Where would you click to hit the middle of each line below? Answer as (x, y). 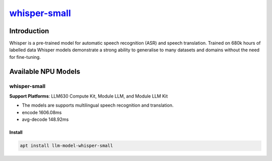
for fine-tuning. (25, 57)
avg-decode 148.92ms (45, 119)
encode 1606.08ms (42, 112)
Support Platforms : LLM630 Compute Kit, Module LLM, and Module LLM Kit (89, 96)
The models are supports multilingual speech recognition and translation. (98, 105)
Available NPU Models (45, 71)
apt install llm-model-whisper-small (66, 146)
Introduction (29, 31)
